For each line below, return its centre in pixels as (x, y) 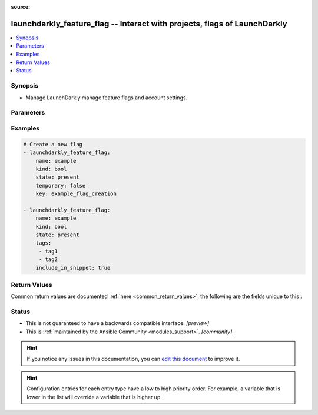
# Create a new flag (53, 144)
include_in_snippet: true (73, 268)
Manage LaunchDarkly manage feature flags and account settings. (107, 98)
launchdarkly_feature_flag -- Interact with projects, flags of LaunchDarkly (149, 24)
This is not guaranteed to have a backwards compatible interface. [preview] (117, 323)
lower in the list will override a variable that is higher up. (94, 397)
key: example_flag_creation (76, 194)
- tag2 (48, 260)
